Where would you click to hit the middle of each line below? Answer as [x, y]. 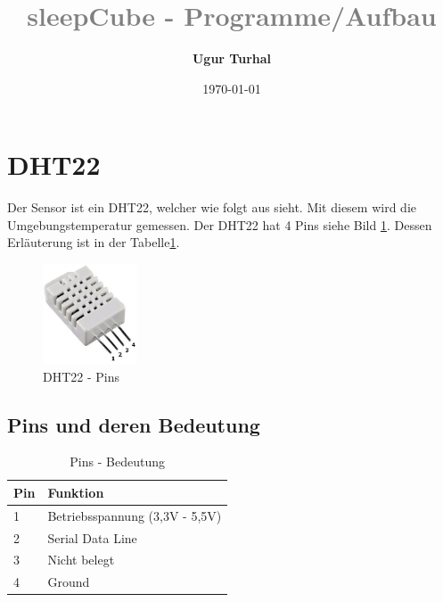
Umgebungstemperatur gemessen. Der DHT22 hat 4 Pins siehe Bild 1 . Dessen [220, 224]
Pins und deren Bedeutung [134, 424]
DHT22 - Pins [82, 376]
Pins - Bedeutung [117, 462]
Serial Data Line [92, 537]
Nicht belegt [81, 560]
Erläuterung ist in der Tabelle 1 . [94, 242]
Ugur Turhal [232, 58]
